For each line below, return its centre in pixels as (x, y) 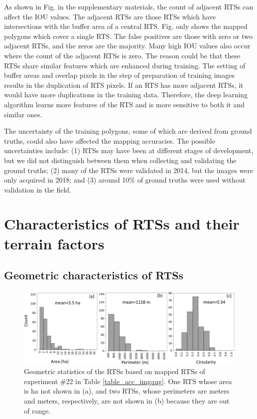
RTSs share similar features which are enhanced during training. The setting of (125, 65)
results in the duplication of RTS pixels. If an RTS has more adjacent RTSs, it (124, 85)
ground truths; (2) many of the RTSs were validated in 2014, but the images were (129, 170)
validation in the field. (38, 189)
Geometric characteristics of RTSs (94, 275)
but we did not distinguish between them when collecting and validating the (120, 160)
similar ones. (23, 114)
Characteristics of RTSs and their (122, 224)
